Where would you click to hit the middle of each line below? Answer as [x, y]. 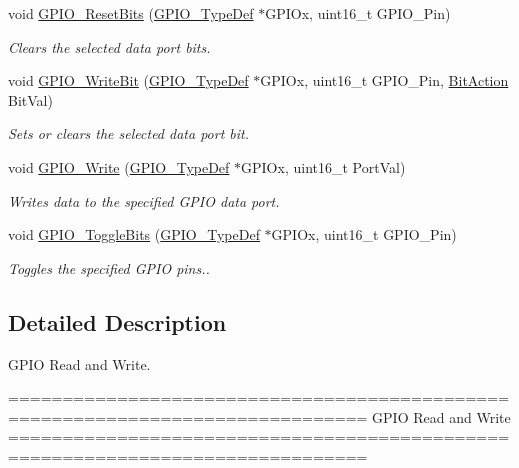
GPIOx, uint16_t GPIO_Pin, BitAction [384, 80]
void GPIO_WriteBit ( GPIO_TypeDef [128, 80]
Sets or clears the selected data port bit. [128, 133]
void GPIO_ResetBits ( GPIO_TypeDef [131, 13]
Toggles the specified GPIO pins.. [109, 267]
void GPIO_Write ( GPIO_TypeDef [119, 166]
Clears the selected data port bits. [109, 46]
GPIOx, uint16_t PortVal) [323, 166]
